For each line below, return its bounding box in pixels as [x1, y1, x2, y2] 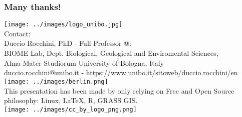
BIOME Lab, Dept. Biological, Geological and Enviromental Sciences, [4, 48, 218, 58]
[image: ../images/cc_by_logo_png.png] [4, 106, 137, 113]
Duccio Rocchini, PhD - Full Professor [4, 38, 122, 48]
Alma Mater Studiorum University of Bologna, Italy [4, 57, 164, 68]
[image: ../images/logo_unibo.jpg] [4, 21, 123, 28]
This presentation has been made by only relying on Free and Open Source [4, 85, 234, 96]
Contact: [4, 28, 31, 38]
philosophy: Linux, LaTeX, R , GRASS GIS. [4, 95, 138, 106]
